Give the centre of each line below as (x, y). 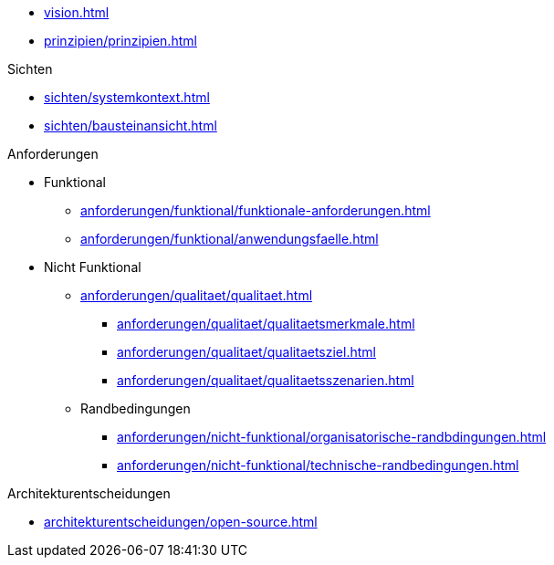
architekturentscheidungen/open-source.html (181, 522)
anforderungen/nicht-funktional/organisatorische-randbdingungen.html (332, 437)
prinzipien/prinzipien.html (120, 41)
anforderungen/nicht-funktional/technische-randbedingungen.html (318, 465)
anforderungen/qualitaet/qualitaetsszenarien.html (266, 380)
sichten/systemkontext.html (127, 97)
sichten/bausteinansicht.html (131, 126)
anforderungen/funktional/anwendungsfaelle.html (230, 239)
